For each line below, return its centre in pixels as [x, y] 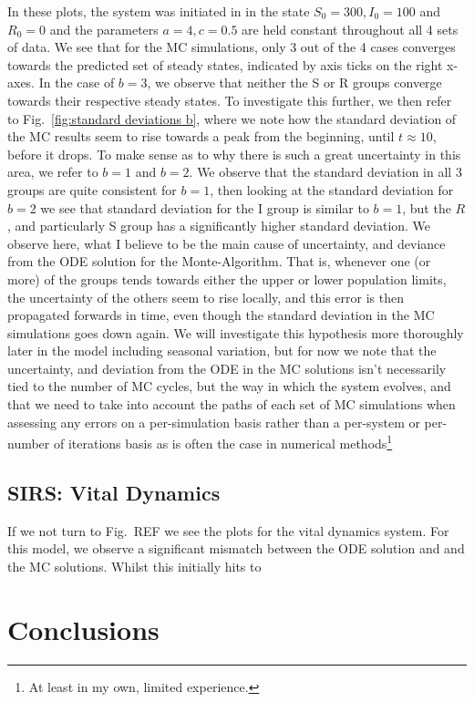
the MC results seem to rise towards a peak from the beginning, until [201, 136]
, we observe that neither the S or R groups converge [294, 83]
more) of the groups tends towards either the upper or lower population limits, [227, 279]
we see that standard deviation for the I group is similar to [205, 207]
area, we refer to [53, 172]
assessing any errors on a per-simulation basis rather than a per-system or [214, 422]
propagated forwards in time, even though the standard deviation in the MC [221, 315]
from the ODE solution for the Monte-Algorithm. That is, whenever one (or [219, 261]
